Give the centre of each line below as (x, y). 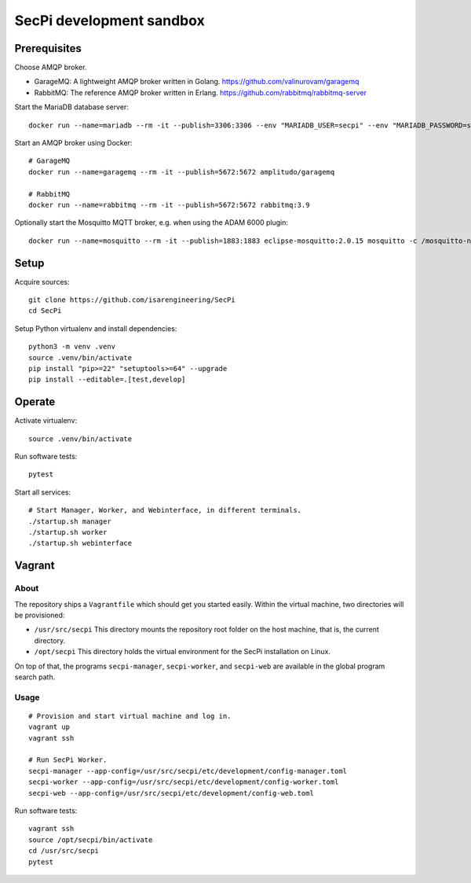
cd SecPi (45, 311)
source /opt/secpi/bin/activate (91, 840)
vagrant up (49, 727)
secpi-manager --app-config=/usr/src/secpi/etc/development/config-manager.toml (188, 771)
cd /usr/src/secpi (64, 851)
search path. (35, 677)
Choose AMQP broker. (51, 68)
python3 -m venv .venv (72, 347)
